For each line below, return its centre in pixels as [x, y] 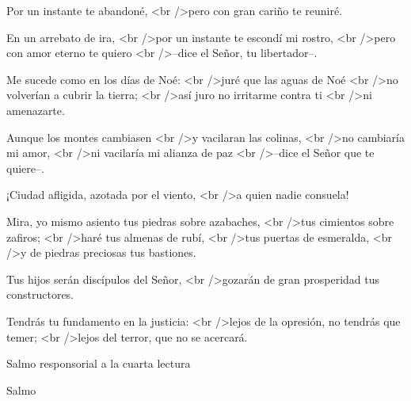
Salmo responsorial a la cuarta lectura [99, 363]
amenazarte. [36, 110]
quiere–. [25, 168]
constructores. [40, 294]
